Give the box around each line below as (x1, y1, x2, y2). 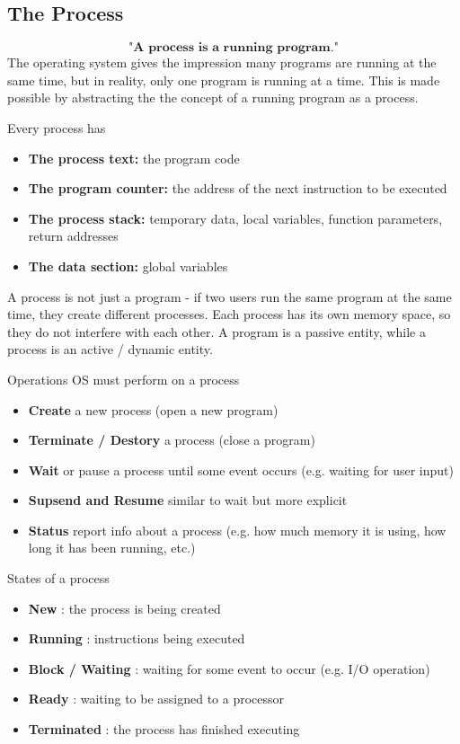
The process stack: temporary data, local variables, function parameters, (28, 208, 443, 227)
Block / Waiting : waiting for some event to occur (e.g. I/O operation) (28, 659, 430, 678)
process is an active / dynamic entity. (7, 340, 213, 359)
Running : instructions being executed (28, 629, 245, 648)
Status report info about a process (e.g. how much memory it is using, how (28, 520, 447, 539)
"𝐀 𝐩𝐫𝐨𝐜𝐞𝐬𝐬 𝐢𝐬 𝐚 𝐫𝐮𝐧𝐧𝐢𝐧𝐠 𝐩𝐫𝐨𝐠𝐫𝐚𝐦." (128, 41, 339, 55)
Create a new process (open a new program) (28, 400, 279, 419)
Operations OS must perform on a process (7, 369, 240, 388)
